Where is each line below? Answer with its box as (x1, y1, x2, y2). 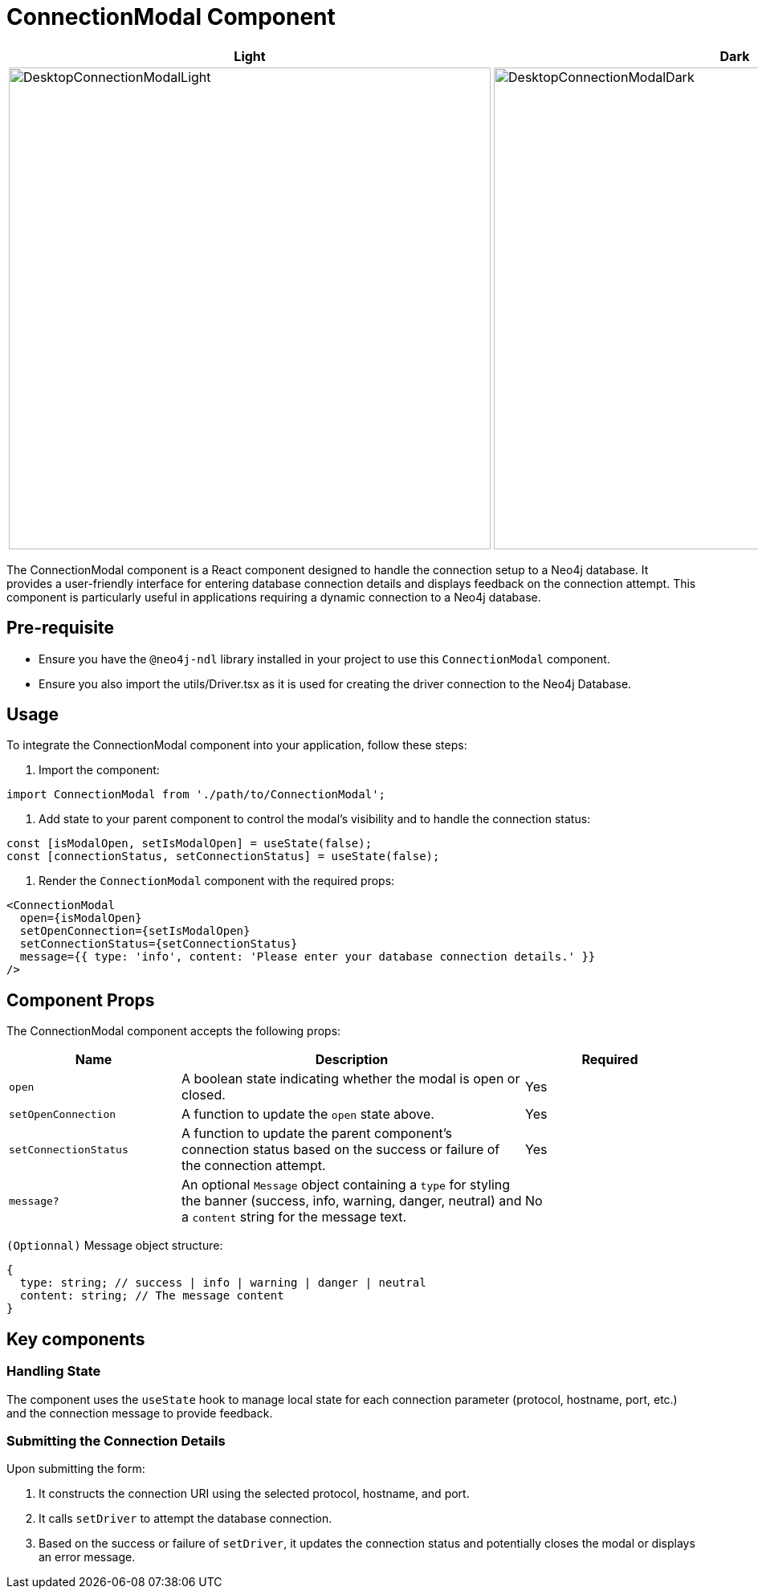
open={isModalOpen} (19, 912, 142, 925)
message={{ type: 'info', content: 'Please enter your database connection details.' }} (19, 950, 596, 964)
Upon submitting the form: (6, 1462, 145, 1476)
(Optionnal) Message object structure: (6, 1238, 223, 1253)
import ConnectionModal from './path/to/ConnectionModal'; (6, 788, 386, 802)
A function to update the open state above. (181, 1106, 434, 1123)
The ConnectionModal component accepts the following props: (6, 1024, 341, 1038)
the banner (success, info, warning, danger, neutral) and (181, 1193, 522, 1210)
